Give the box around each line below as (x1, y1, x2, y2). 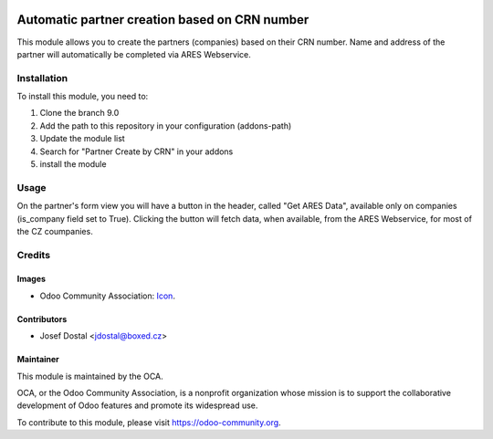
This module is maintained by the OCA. (16, 371, 163, 382)
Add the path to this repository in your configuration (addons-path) (39, 120, 292, 131)
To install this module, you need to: (16, 91, 149, 102)
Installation (16, 71, 68, 84)
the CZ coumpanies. (16, 225, 93, 236)
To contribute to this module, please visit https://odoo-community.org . (16, 416, 282, 428)
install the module (39, 159, 107, 169)
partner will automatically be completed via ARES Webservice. (16, 48, 251, 59)
